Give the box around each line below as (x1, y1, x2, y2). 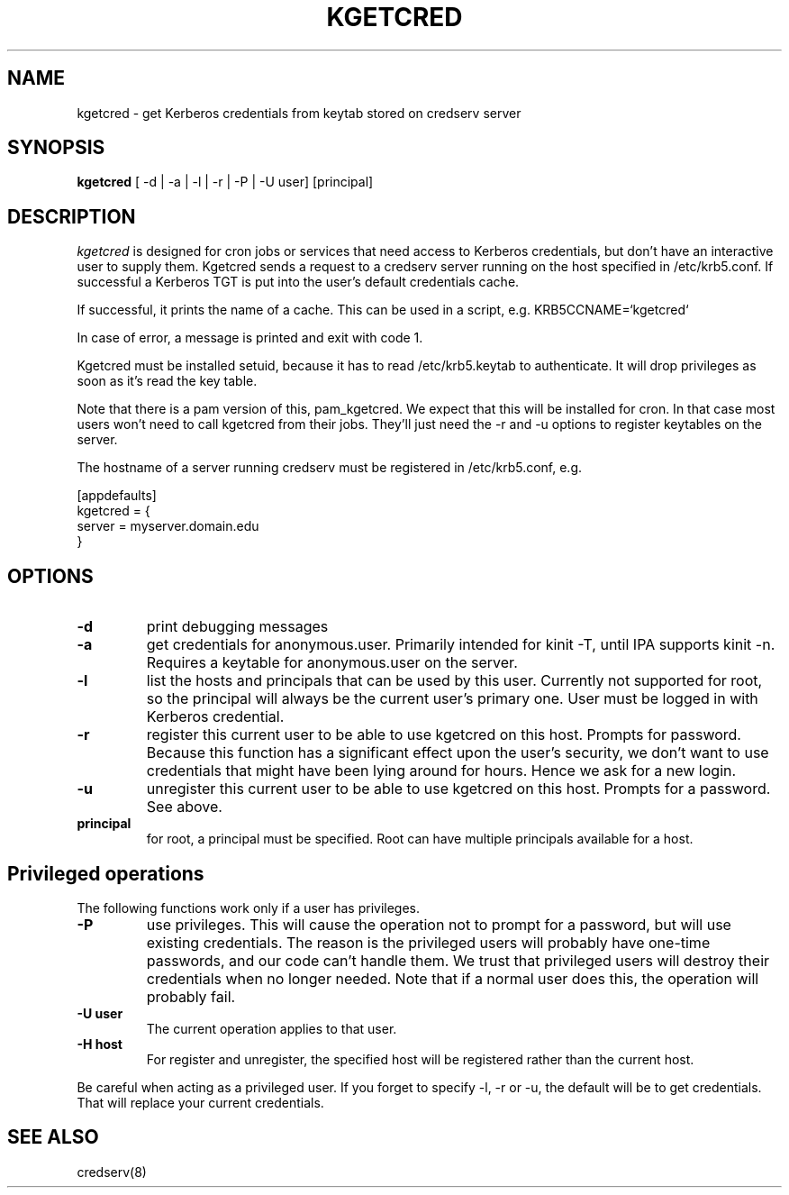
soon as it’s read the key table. (77, 373, 258, 389)
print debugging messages (146, 617, 329, 636)
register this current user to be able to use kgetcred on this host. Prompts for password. (146, 725, 741, 744)
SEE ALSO (7, 1126, 99, 1149)
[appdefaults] (77, 488, 157, 504)
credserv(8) (77, 1163, 147, 1180)
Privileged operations (7, 862, 204, 885)
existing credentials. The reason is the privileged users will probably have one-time (146, 933, 711, 952)
